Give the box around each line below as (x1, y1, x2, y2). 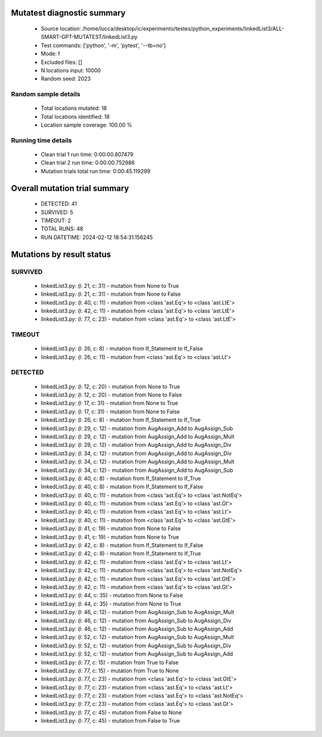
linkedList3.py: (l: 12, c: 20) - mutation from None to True (41, 383, 180, 390)
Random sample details (11, 90, 80, 99)
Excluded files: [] (41, 59, 83, 66)
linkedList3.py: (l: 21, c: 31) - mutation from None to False (41, 290, 181, 298)
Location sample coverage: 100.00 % (41, 121, 132, 128)
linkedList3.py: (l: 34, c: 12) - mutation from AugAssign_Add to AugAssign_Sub (41, 466, 234, 474)
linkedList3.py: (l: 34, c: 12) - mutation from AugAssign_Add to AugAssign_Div (41, 450, 232, 457)
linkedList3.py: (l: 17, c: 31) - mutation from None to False (41, 408, 180, 415)
